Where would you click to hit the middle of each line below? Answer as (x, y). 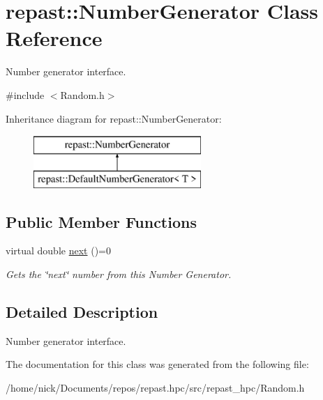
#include (25, 94)
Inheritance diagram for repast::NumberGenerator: (114, 118)
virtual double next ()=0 (58, 251)
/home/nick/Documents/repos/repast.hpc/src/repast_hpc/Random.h (155, 388)
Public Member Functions (101, 221)
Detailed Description (82, 312)
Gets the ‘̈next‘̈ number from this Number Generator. (119, 274)
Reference (54, 38)
